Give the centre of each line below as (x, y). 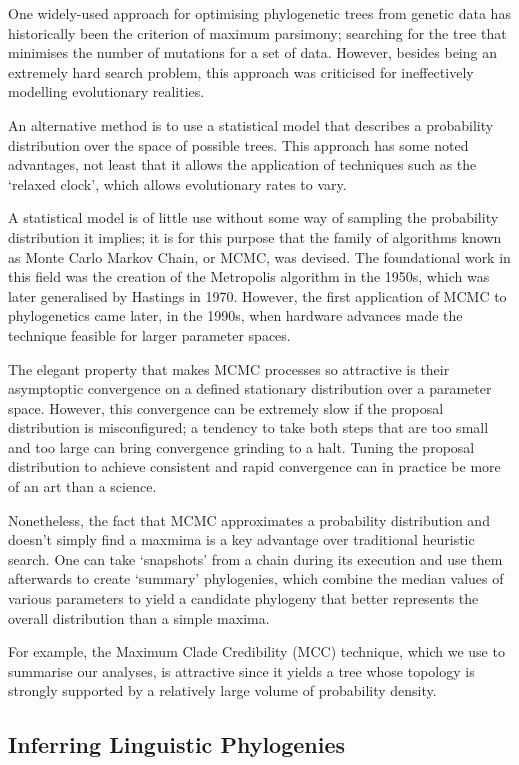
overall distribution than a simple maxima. (139, 617)
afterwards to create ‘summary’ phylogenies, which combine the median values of (256, 578)
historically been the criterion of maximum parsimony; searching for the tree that (257, 32)
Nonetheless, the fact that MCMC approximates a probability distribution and (249, 519)
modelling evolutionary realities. (106, 91)
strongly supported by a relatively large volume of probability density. (222, 690)
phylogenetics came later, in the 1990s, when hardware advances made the (235, 315)
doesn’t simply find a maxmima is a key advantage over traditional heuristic (241, 539)
